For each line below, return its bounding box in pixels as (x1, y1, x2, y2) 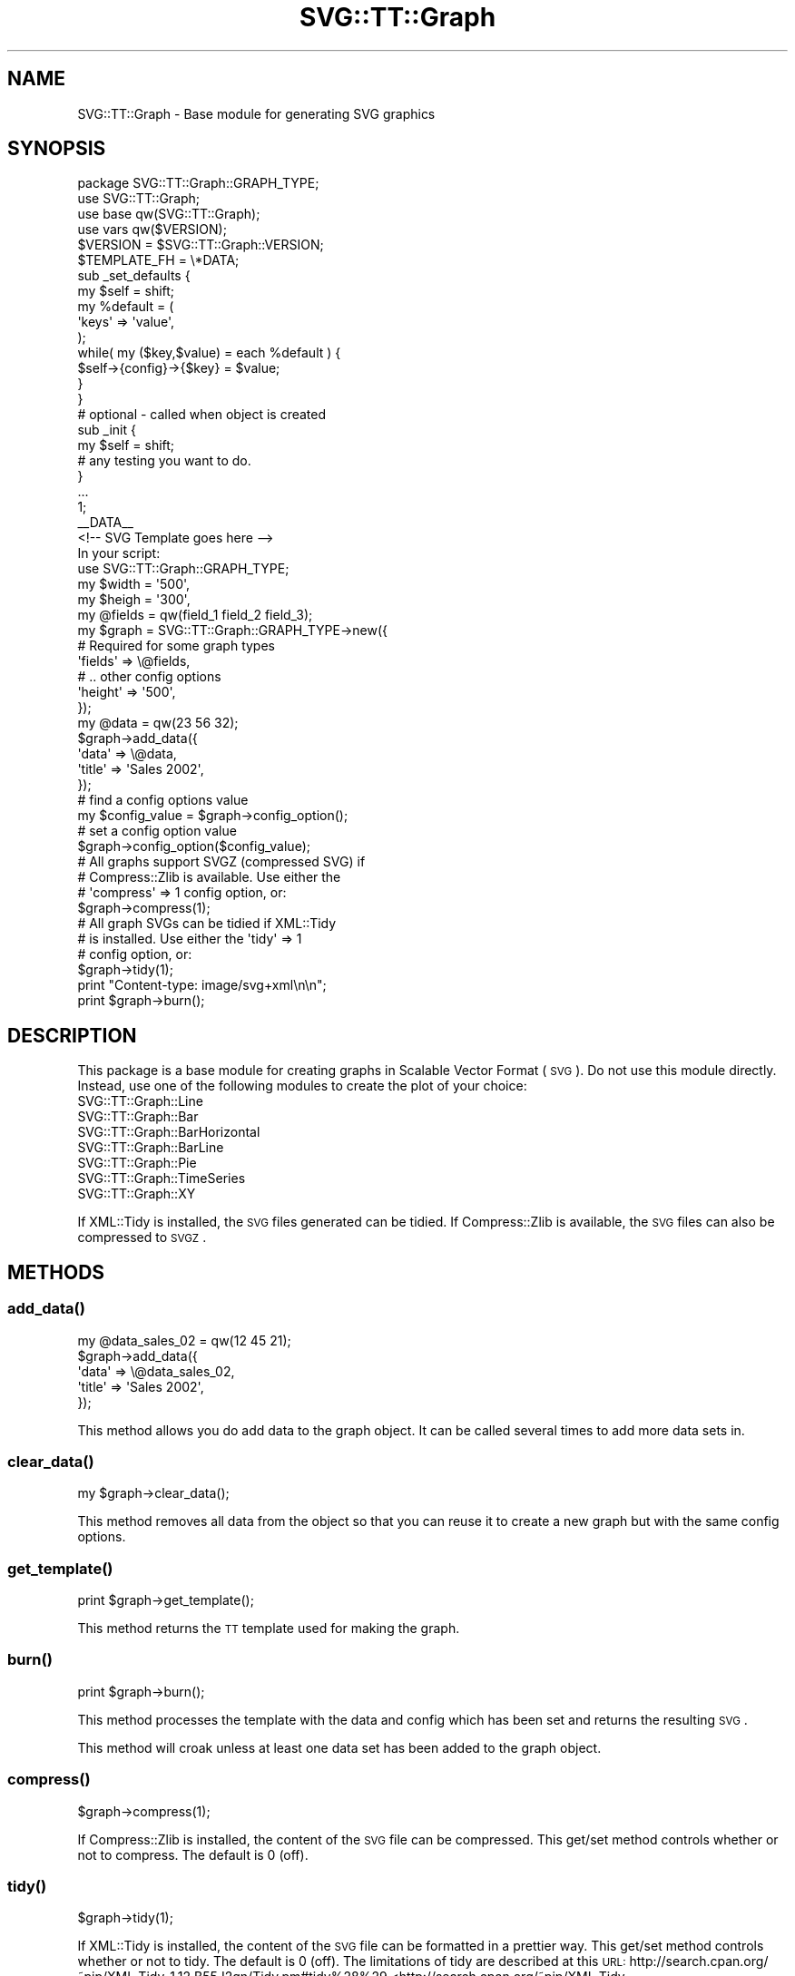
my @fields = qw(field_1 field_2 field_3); (77, 607, 313, 623)
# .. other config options (77, 669, 221, 685)
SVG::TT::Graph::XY (77, 1186, 196, 1202)
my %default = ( (77, 298, 174, 315)
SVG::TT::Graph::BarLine (77, 1140, 224, 1156)
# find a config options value (77, 792, 249, 808)
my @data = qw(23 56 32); (77, 715, 239, 731)
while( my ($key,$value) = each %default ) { (77, 345, 341, 361)
